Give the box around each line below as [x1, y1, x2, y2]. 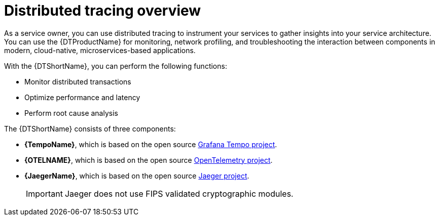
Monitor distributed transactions [24, 77, 131, 86]
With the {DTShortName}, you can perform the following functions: [4, 61, 227, 70]
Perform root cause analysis [24, 108, 118, 117]
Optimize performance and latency [24, 93, 140, 102]
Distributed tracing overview [4, 2, 201, 19]
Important [26, 188, 63, 199]
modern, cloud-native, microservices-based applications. [4, 46, 196, 55]
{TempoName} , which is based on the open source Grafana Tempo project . [24, 140, 277, 149]
